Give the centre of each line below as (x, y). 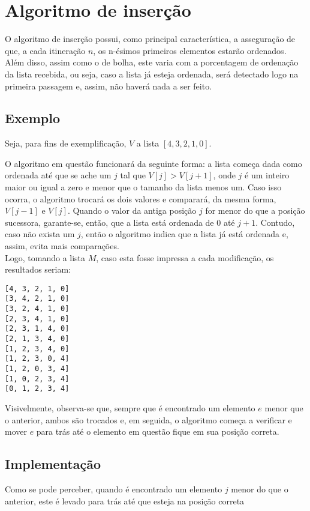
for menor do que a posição (255, 210)
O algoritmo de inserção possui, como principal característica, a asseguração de (150, 39)
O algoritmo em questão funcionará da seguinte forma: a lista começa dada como (154, 163)
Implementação (53, 464)
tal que (133, 175)
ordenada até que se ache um (58, 175)
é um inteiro (267, 175)
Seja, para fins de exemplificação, (66, 143)
